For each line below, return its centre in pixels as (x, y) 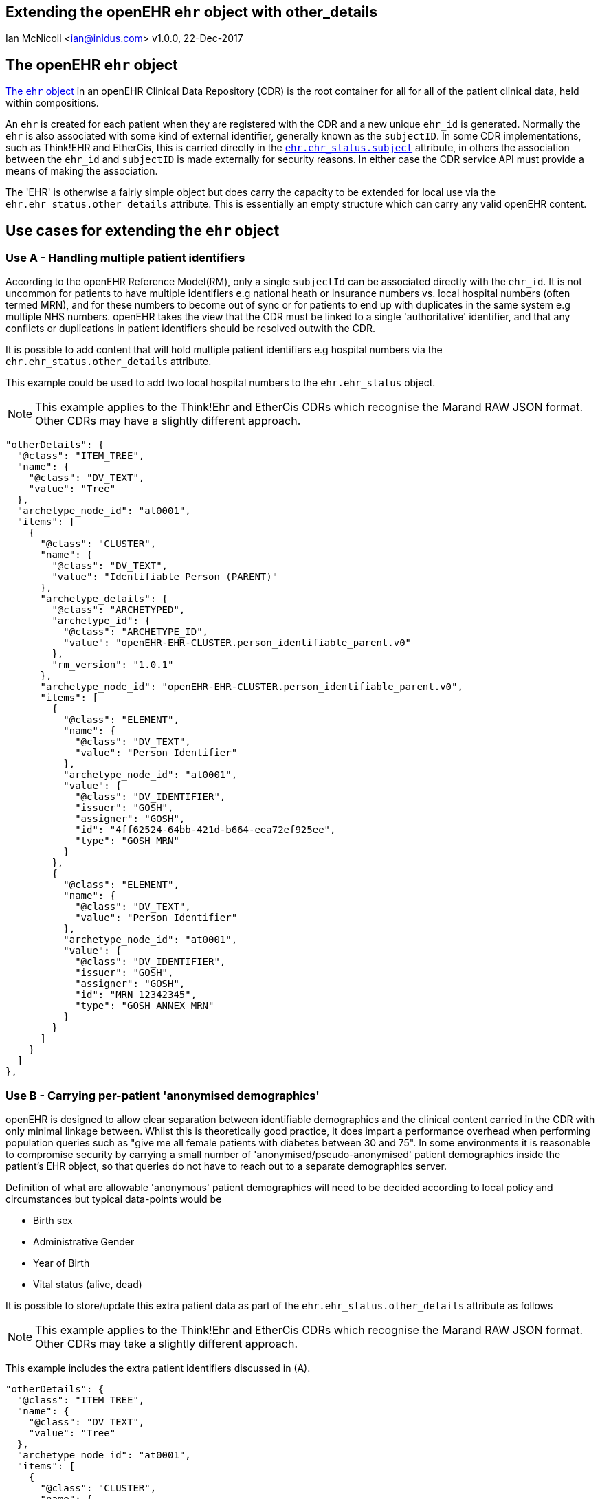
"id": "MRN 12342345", (136, 995)
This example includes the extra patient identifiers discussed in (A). (158, 1368)
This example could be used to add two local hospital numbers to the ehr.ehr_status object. (221, 383)
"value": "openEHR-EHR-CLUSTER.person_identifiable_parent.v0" (237, 643)
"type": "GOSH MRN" (127, 841)
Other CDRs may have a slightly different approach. (168, 421)
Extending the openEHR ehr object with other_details (191, 12)
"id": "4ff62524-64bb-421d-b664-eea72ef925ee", (205, 830)
